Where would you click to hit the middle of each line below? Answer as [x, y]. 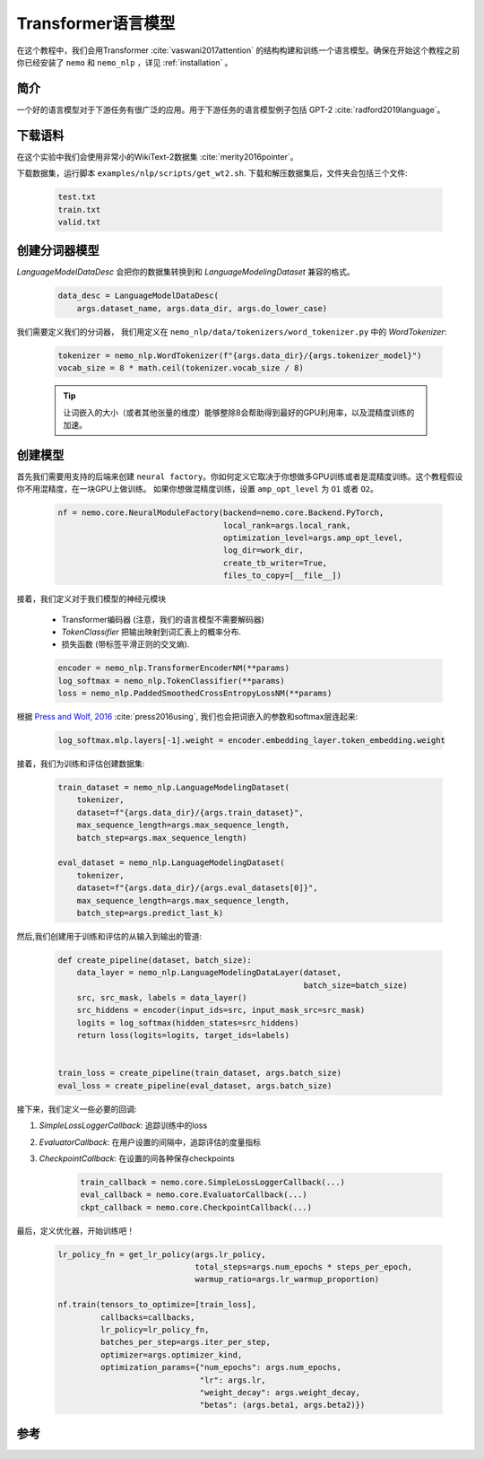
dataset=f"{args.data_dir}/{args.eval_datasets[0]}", [197, 888]
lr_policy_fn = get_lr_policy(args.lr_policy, [162, 1254]
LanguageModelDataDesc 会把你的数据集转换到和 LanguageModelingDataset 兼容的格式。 [186, 272]
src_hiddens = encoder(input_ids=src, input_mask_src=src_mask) [221, 1010]
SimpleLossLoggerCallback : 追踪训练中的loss [123, 1125]
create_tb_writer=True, [275, 563]
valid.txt [79, 222]
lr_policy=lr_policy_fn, [155, 1330]
